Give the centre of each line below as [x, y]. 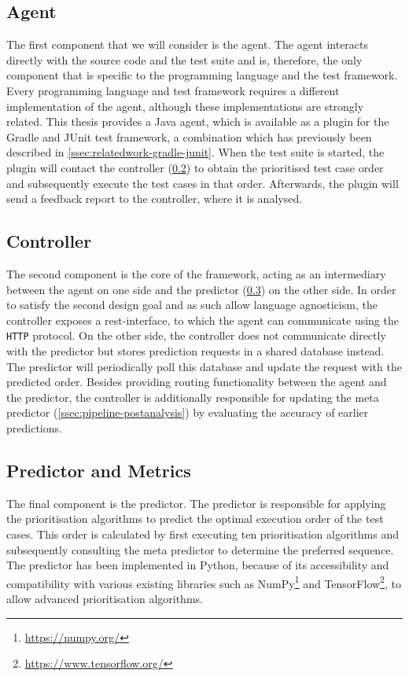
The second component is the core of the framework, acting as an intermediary [196, 273]
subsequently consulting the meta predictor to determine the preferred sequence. [200, 549]
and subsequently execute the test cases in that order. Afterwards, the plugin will [203, 183]
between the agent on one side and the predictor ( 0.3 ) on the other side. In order [201, 289]
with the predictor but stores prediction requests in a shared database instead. [195, 350]
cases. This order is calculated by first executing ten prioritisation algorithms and [203, 534]
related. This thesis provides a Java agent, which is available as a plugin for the [198, 121]
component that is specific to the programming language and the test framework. [202, 75]
